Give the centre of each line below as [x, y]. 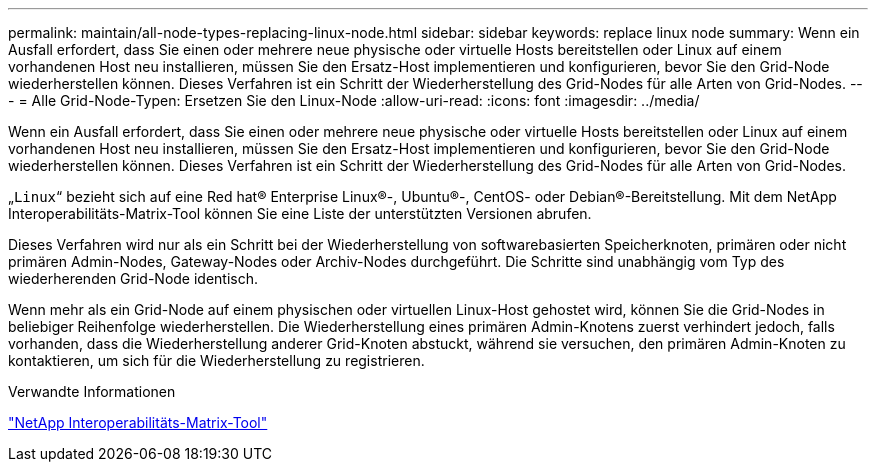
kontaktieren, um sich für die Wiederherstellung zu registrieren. [216, 360]
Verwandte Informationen [92, 391]
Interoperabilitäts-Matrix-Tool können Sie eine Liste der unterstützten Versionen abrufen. [300, 213]
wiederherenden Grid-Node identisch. [133, 278]
